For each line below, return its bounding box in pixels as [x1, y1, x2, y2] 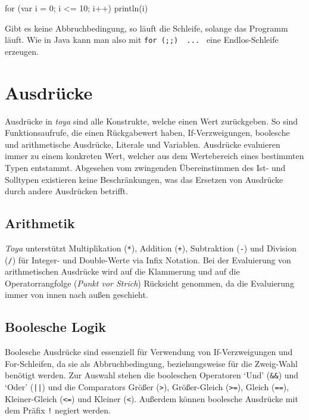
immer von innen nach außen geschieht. [5, 288, 148, 301]
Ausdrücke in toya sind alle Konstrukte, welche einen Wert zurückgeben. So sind [5, 114, 298, 127]
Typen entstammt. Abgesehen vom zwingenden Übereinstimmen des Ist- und [5, 161, 286, 173]
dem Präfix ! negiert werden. [5, 404, 111, 416]
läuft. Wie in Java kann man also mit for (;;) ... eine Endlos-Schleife [5, 33, 279, 46]
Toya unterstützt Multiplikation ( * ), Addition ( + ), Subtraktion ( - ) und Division [5, 241, 297, 254]
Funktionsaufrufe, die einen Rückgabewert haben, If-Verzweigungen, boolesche [5, 126, 290, 139]
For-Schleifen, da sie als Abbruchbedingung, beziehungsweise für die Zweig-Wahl [5, 357, 298, 369]
